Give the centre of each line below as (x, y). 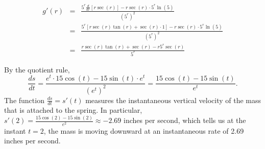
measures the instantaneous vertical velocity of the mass (173, 100)
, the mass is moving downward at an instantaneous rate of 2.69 (144, 130)
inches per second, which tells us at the (185, 120)
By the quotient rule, (37, 69)
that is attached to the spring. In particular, (73, 110)
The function (24, 100)
